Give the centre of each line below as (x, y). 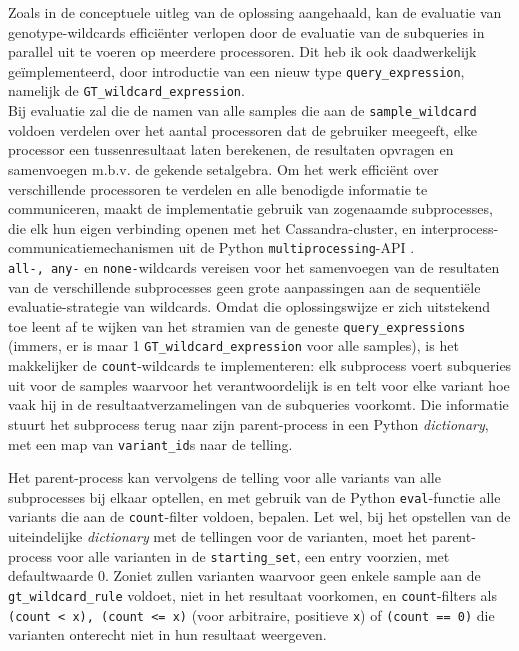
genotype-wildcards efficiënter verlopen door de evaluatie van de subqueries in (246, 31)
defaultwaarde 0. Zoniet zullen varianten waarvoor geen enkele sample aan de (244, 575)
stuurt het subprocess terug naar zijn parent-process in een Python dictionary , (248, 423)
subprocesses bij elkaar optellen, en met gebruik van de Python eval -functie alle (254, 496)
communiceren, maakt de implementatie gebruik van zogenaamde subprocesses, (250, 208)
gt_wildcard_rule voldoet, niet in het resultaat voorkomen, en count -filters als (253, 594)
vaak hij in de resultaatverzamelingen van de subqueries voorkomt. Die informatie (258, 404)
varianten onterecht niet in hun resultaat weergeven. (167, 634)
